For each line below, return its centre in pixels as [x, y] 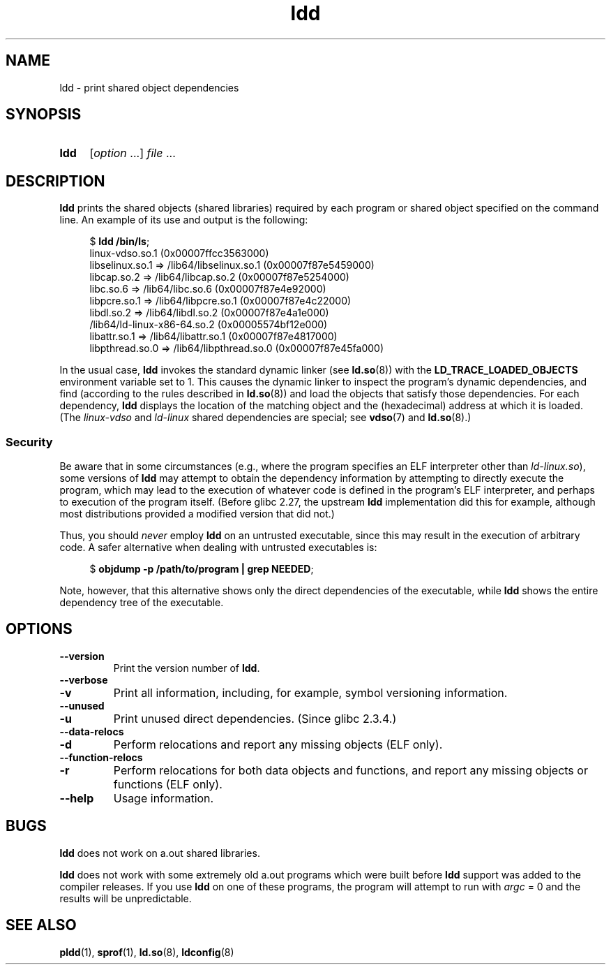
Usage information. [164, 798]
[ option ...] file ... [133, 153]
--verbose [84, 679]
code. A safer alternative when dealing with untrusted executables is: [218, 548]
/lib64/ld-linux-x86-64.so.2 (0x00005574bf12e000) [209, 325]
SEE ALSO [41, 925]
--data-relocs [92, 731]
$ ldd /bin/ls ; [120, 242]
